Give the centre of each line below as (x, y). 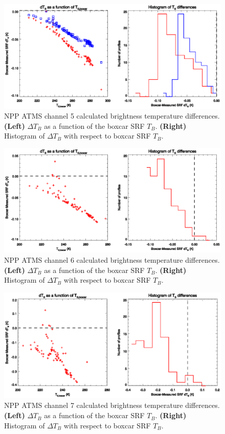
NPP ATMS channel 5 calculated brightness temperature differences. (112, 116)
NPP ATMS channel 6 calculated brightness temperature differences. (112, 260)
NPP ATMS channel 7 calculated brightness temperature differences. (112, 405)
